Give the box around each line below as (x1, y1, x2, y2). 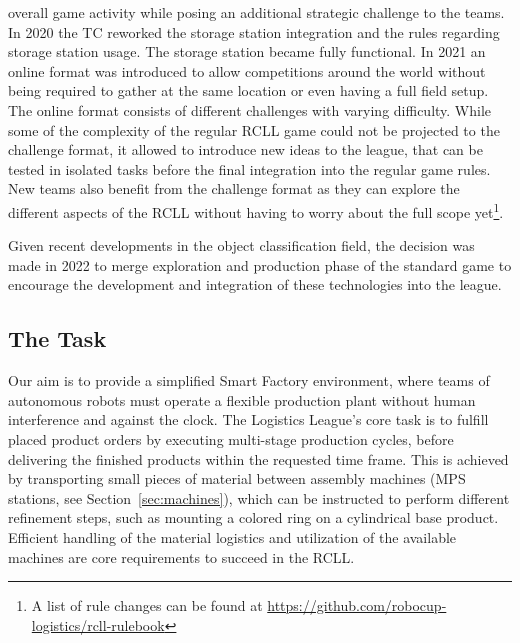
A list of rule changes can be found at (31, 595, 263, 616)
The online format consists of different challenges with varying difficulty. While (8, 99, 492, 120)
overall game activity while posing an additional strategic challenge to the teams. (8, 2, 505, 22)
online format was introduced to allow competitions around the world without (8, 60, 486, 81)
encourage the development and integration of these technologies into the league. (8, 274, 502, 295)
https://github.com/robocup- (267, 595, 447, 616)
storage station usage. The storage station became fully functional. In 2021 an (8, 41, 486, 62)
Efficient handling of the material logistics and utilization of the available (8, 526, 457, 547)
